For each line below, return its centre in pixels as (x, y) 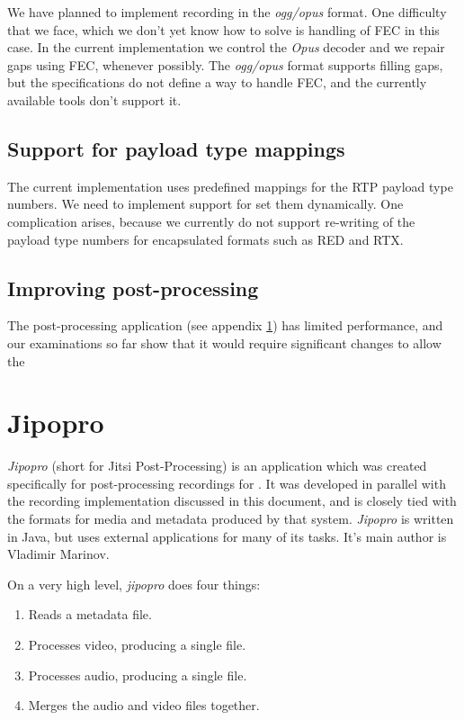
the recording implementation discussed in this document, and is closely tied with (232, 501)
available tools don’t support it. (94, 99)
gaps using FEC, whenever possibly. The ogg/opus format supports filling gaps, (225, 64)
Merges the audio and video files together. (144, 705)
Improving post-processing (133, 288)
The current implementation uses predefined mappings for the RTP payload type (230, 186)
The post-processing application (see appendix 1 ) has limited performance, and (225, 325)
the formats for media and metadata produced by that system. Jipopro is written (231, 519)
